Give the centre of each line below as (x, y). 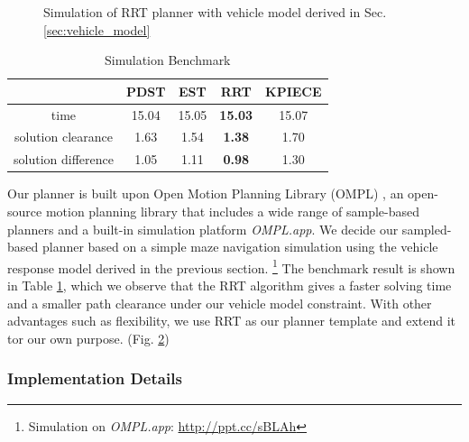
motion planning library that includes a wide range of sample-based (233, 211)
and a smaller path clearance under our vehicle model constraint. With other (220, 303)
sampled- (427, 229)
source (25, 211)
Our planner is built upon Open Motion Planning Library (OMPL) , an (206, 193)
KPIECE (294, 91)
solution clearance (63, 137)
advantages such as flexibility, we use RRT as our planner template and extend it (232, 321)
